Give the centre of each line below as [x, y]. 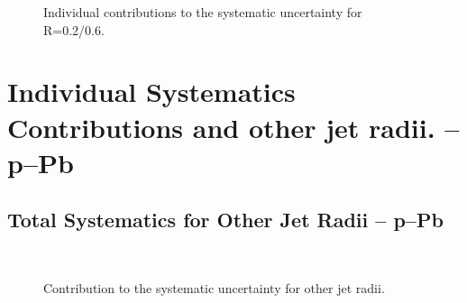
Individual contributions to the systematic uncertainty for [203, 12]
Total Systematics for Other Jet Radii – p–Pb [225, 220]
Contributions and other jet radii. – [233, 127]
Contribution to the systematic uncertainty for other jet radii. [214, 287]
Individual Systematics [151, 92]
